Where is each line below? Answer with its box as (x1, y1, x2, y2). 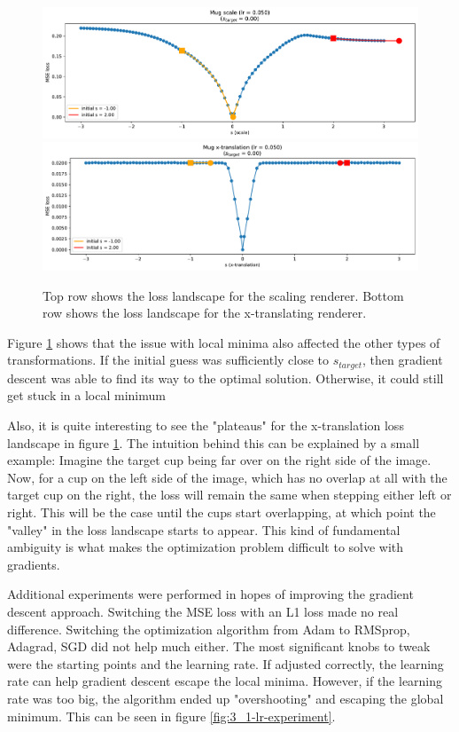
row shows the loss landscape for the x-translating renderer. (43, 303, 367, 322)
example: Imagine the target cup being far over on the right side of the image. (7, 451, 432, 469)
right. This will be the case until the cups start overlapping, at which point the (7, 503, 436, 522)
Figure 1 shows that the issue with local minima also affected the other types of (7, 333, 440, 351)
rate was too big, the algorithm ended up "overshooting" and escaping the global (7, 689, 444, 707)
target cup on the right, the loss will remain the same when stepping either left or (7, 485, 452, 504)
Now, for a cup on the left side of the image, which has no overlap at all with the (7, 468, 447, 486)
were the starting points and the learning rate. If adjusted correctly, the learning (7, 654, 444, 673)
